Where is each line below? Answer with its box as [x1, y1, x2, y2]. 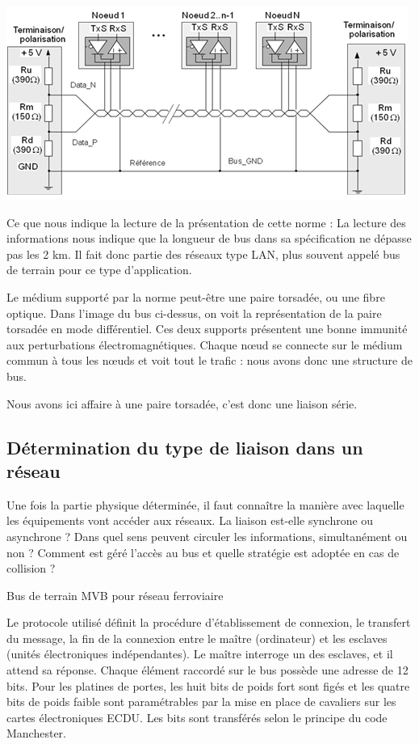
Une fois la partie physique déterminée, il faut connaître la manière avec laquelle [6, 496, 404, 513]
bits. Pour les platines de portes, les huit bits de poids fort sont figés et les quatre [6, 677, 410, 694]
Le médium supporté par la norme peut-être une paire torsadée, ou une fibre [6, 288, 385, 305]
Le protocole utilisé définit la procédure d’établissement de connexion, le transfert [6, 614, 411, 631]
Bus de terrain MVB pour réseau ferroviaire [6, 586, 224, 603]
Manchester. [6, 725, 67, 742]
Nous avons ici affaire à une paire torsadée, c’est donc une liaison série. [6, 395, 358, 412]
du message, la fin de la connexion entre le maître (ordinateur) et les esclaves [6, 629, 388, 646]
